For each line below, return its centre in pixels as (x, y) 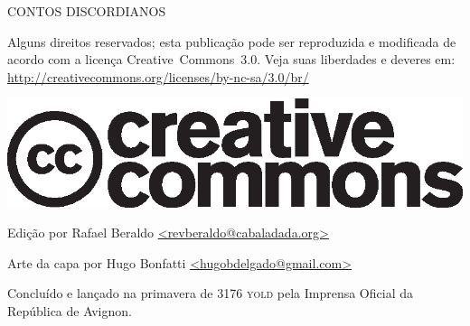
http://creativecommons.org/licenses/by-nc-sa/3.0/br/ (158, 76)
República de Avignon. (70, 311)
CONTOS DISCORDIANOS (87, 11)
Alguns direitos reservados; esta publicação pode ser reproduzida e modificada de (232, 41)
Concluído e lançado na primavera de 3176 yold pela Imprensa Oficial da (210, 293)
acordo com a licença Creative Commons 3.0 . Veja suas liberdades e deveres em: (231, 59)
